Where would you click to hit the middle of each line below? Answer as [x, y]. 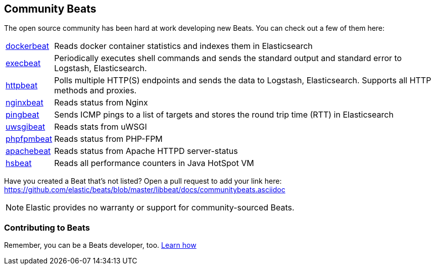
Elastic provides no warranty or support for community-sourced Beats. [160, 208]
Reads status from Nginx [101, 103]
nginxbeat [25, 103]
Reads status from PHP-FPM [108, 139]
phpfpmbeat [29, 139]
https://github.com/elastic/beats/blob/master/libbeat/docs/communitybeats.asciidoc [145, 190]
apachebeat [28, 151]
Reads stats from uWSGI [101, 127]
